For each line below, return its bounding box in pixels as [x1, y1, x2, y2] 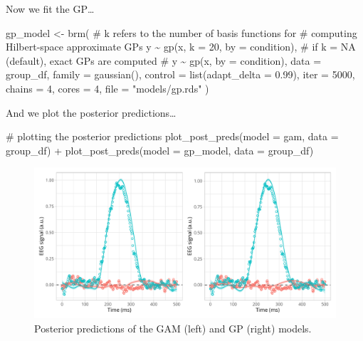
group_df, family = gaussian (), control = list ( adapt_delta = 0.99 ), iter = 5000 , [6, 67, 355, 82]
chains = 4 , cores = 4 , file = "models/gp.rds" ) [6, 80, 209, 95]
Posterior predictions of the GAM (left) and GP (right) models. [34, 320, 312, 335]
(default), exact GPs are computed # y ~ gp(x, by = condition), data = [6, 53, 322, 68]
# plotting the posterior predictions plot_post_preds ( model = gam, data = [6, 129, 339, 144]
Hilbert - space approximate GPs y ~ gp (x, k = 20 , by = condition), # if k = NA [6, 39, 356, 54]
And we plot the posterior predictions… [6, 105, 177, 120]
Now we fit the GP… [6, 1, 95, 16]
